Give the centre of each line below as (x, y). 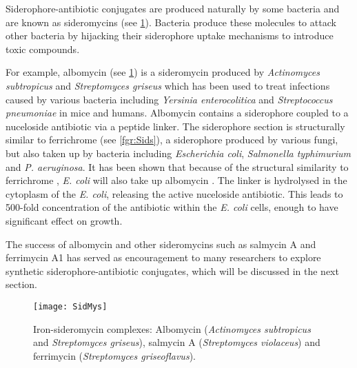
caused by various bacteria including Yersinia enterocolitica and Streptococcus (169, 99)
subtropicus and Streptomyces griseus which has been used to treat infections (168, 85)
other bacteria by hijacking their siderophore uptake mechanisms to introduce (170, 35)
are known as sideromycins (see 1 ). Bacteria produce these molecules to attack (171, 22)
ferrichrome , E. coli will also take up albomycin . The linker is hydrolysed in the (176, 180)
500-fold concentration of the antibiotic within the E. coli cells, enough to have (172, 207)
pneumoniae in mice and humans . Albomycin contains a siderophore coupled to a (177, 113)
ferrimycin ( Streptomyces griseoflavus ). (114, 355)
